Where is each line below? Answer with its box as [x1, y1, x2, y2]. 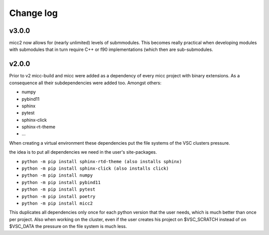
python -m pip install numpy [21, 173, 93, 178]
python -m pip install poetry [21, 194, 96, 199]
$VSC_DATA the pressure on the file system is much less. [9, 224, 127, 230]
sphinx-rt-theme [21, 124, 56, 130]
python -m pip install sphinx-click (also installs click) [21, 166, 169, 172]
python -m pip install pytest [21, 187, 96, 192]
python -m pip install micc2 [21, 201, 93, 206]
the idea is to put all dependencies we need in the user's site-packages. [9, 149, 157, 155]
